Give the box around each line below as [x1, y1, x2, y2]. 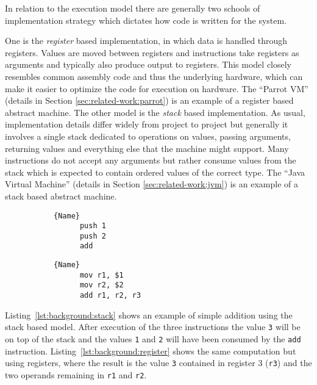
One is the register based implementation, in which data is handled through [5, 34, 288, 47]
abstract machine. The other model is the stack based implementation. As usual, [5, 106, 305, 118]
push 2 [79, 231, 106, 240]
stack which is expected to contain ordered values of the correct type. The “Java [5, 165, 305, 178]
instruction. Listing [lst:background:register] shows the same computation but [5, 344, 296, 357]
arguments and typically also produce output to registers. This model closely [5, 58, 292, 71]
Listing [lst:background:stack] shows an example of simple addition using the [5, 308, 293, 321]
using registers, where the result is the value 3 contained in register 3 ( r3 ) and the [5, 356, 312, 369]
